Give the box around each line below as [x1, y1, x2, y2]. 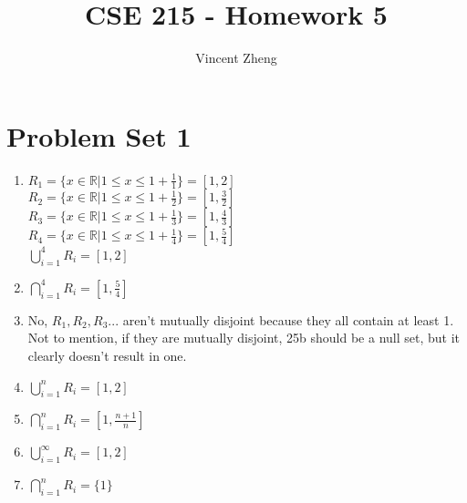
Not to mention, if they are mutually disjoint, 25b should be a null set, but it [27, 328, 460, 347]
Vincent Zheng [195, 48, 277, 67]
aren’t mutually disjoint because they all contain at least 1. [122, 310, 454, 329]
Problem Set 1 [6, 117, 192, 154]
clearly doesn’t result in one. [27, 345, 187, 364]
